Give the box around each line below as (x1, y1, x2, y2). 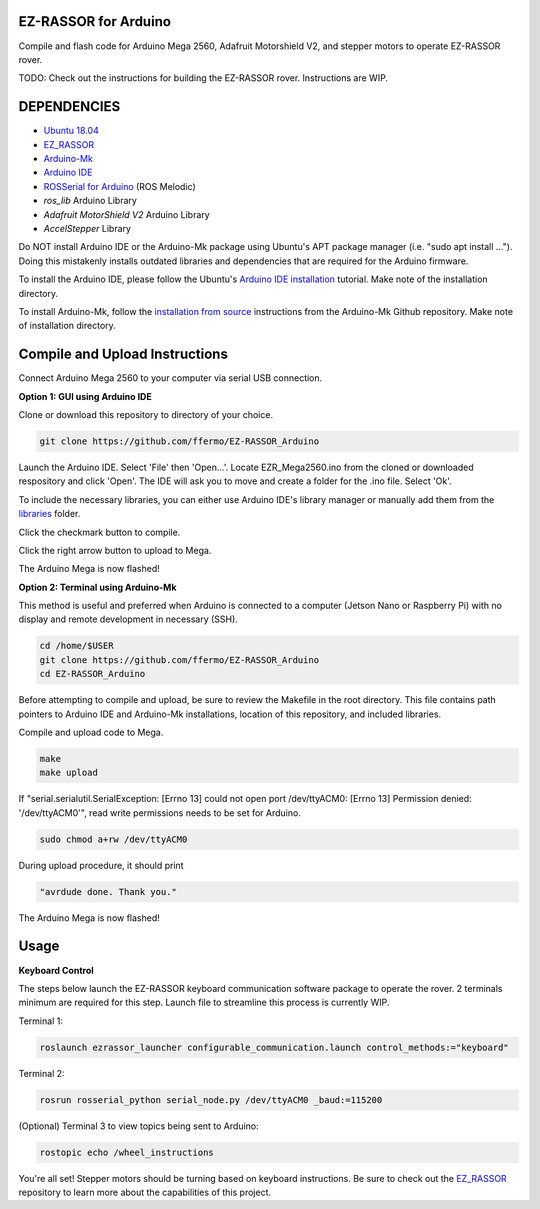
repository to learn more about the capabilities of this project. (18, 1186, 272, 1199)
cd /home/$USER (39, 640, 114, 652)
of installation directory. (18, 320, 117, 332)
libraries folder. (18, 508, 81, 520)
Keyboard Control (18, 964, 94, 976)
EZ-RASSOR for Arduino (18, 13, 172, 30)
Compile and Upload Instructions (18, 346, 229, 363)
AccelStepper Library (43, 222, 132, 234)
